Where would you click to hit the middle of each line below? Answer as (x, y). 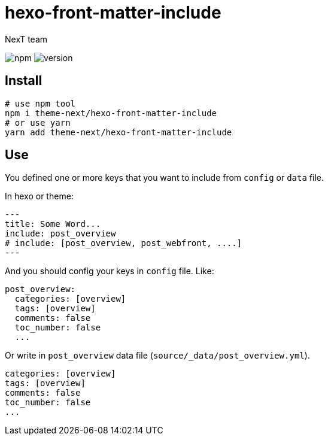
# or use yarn (38, 122)
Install (24, 81)
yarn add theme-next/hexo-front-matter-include (119, 132)
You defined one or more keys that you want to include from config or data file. (165, 178)
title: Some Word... (53, 224)
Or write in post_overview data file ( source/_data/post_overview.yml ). (157, 356)
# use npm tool (40, 103)
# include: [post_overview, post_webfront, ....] (124, 243)
